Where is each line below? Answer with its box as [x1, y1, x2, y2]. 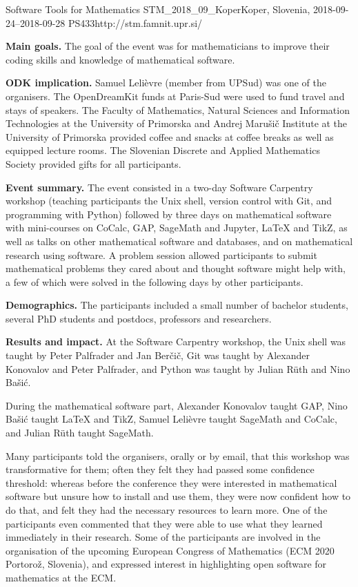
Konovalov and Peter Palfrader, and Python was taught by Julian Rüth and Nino [6, 361, 350, 376]
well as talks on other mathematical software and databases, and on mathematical [6, 233, 353, 248]
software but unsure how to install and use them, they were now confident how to [6, 489, 351, 503]
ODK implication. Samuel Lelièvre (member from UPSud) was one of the [6, 75, 327, 90]
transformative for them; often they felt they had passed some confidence [6, 462, 315, 477]
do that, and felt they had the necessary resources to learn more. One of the [6, 503, 328, 517]
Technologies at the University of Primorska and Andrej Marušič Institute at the [6, 116, 348, 131]
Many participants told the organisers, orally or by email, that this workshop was [6, 448, 350, 463]
